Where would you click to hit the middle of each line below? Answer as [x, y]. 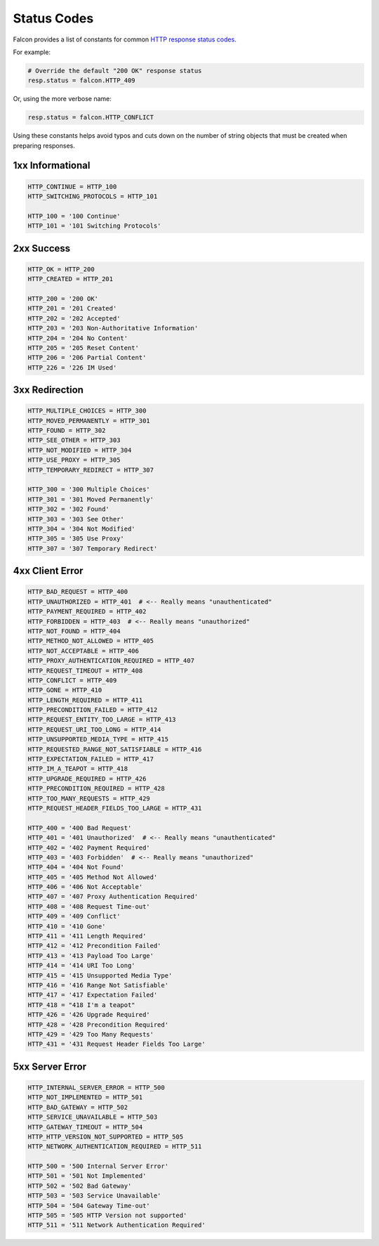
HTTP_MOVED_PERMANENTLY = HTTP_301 [89, 421]
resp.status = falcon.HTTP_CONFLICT [91, 117]
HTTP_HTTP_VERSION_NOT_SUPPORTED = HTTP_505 [106, 1136]
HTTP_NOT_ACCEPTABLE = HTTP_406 [84, 651]
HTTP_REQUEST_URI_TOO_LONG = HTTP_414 [94, 729]
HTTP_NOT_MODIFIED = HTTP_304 [80, 450]
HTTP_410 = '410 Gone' [67, 926]
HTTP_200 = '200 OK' [63, 298]
